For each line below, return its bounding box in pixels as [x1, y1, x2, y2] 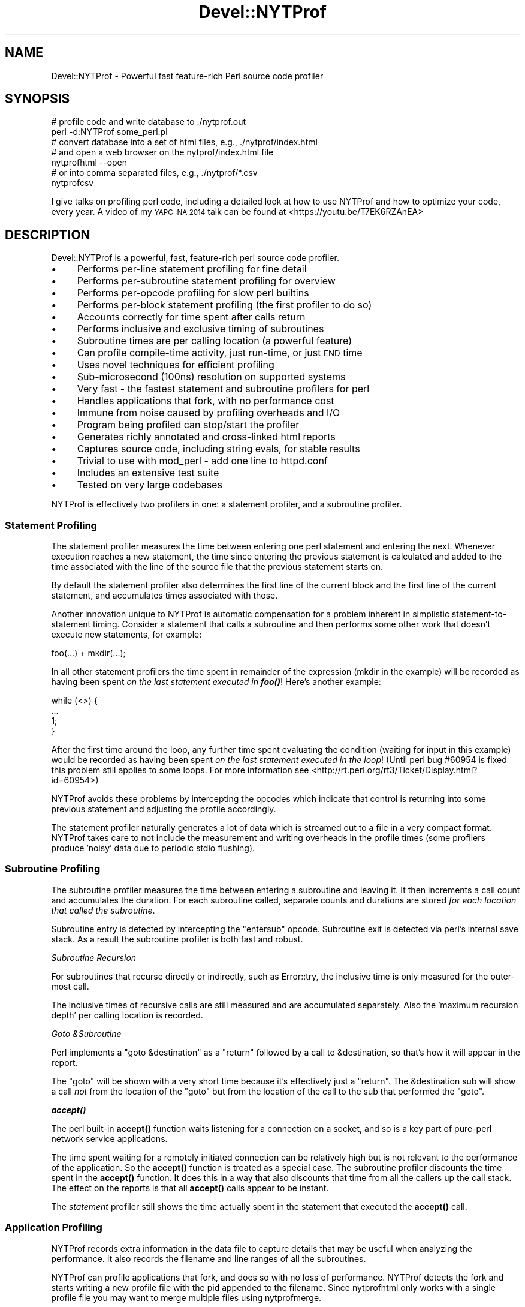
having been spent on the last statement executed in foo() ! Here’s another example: [51, 677, 381, 687]
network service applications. [51, 1133, 168, 1144]
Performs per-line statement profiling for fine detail [77, 263, 307, 275]
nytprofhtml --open [51, 157, 128, 168]
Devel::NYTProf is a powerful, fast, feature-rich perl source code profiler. [51, 253, 339, 263]
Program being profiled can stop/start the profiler [77, 419, 300, 431]
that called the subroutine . [51, 905, 155, 915]
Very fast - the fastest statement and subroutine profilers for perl [77, 383, 370, 395]
